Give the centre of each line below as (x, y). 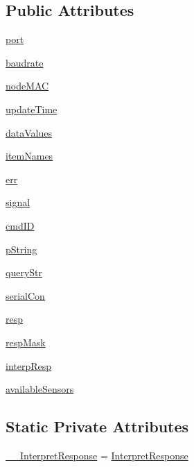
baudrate (25, 62)
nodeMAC (27, 86)
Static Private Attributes (97, 426)
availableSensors (40, 389)
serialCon (25, 295)
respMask (26, 342)
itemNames (29, 156)
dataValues (29, 132)
